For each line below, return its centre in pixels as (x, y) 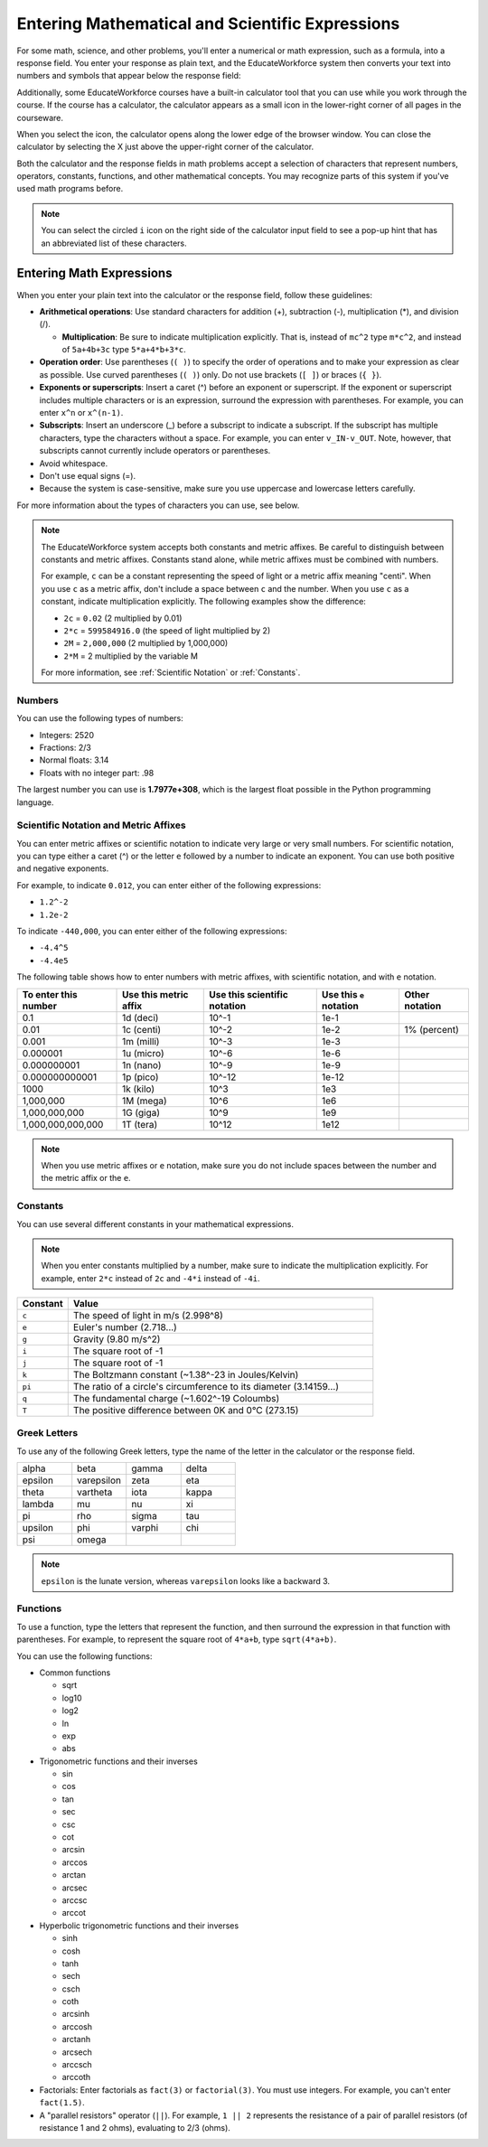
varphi (145, 1528)
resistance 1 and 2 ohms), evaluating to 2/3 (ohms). (135, 2128)
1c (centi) (142, 1029)
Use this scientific (249, 994)
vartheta (95, 1493)
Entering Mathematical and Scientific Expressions (208, 23)
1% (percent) (432, 1029)
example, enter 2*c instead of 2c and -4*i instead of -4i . (151, 1278)
